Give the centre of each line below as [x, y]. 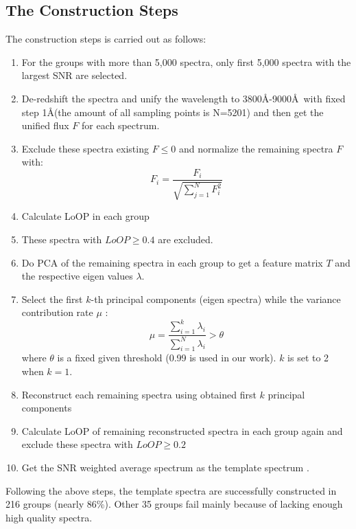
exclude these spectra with [77, 444]
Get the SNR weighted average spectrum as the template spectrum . [165, 467]
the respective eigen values [77, 276]
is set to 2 [308, 358]
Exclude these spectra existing [85, 148]
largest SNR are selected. [74, 75]
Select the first [52, 299]
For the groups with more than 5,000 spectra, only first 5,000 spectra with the [186, 61]
